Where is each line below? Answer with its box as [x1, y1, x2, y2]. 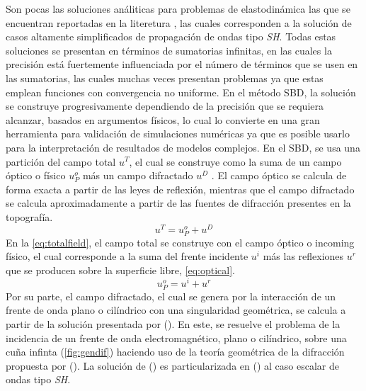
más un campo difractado [82, 168, 193, 183]
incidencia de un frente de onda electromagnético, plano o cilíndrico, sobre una [6, 330, 347, 345]
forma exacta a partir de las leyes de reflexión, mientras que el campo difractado [6, 181, 355, 196]
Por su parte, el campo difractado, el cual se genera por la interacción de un [6, 288, 336, 303]
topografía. [6, 209, 53, 224]
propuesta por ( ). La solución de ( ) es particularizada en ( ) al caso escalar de [6, 358, 339, 373]
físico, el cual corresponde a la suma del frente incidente [6, 249, 248, 263]
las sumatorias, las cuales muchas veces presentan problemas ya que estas [6, 70, 324, 85]
